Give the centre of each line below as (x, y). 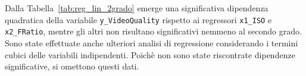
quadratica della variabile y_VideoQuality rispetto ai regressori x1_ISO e (138, 19)
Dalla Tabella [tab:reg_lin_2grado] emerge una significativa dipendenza (137, 8)
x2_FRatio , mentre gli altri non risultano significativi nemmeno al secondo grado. (153, 31)
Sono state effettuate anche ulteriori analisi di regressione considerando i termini (152, 42)
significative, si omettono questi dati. (72, 66)
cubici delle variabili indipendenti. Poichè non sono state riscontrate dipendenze (150, 54)
